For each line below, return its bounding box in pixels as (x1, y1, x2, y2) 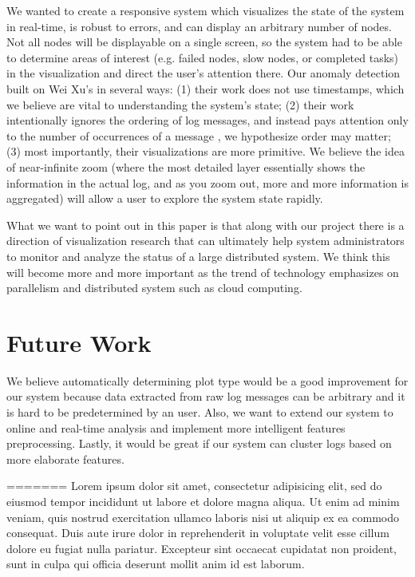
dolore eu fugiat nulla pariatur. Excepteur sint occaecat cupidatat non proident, (6, 539, 397, 556)
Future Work (6, 326, 152, 358)
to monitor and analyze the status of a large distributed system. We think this (6, 247, 390, 264)
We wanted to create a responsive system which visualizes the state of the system (6, 2, 405, 18)
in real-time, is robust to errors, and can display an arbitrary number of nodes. (6, 18, 392, 34)
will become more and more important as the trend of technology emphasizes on (6, 263, 399, 280)
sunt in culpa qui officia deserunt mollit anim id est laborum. (6, 555, 305, 572)
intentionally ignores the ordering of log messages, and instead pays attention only (6, 112, 409, 128)
